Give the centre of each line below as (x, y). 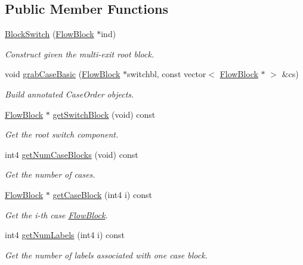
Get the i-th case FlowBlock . (56, 214)
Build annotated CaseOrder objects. (69, 94)
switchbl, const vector (166, 74)
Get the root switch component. (62, 134)
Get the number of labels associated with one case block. (106, 255)
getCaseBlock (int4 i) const (102, 194)
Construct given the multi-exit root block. (80, 54)
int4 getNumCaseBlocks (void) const (72, 154)
